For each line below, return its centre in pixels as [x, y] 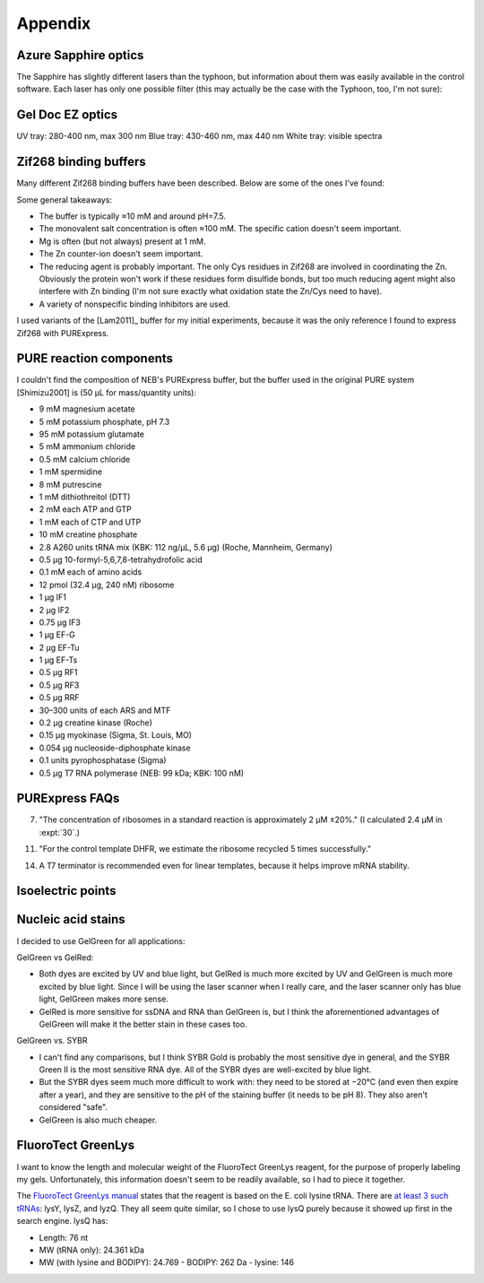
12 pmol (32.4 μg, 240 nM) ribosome [107, 585]
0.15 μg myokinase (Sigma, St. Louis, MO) [116, 735]
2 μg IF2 [54, 610]
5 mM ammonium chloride [87, 446]
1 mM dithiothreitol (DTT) [85, 497]
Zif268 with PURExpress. [63, 333]
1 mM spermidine [71, 472]
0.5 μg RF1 [58, 672]
